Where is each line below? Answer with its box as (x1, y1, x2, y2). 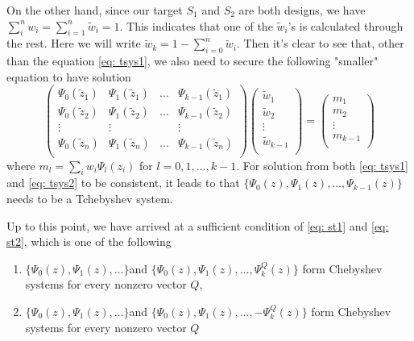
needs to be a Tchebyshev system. (6, 189, 173, 206)
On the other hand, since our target (6, 2, 183, 18)
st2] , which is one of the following (6, 233, 172, 250)
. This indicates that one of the (119, 17, 273, 34)
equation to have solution (6, 68, 131, 85)
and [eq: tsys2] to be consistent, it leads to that (6, 174, 240, 191)
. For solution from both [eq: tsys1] (236, 156, 408, 173)
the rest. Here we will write (6, 35, 141, 52)
